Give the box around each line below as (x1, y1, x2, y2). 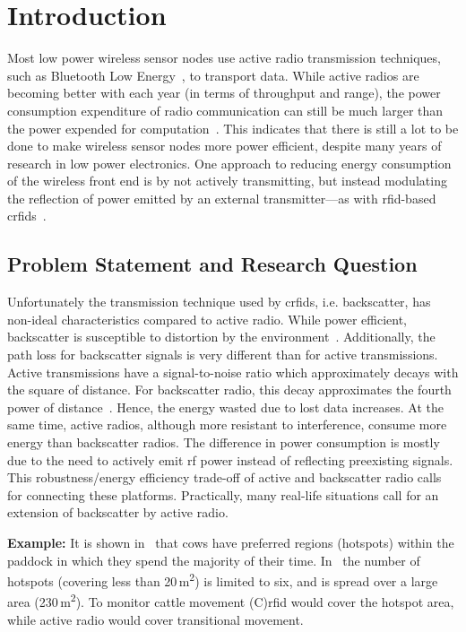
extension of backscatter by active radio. (7, 503, 229, 522)
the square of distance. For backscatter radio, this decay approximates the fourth (7, 380, 452, 399)
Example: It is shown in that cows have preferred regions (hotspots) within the (7, 532, 454, 551)
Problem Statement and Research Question (7, 250, 418, 278)
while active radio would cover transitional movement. (7, 610, 304, 628)
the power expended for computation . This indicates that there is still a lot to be (7, 118, 459, 137)
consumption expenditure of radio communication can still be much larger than (7, 100, 444, 119)
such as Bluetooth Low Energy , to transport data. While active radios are (7, 65, 419, 84)
